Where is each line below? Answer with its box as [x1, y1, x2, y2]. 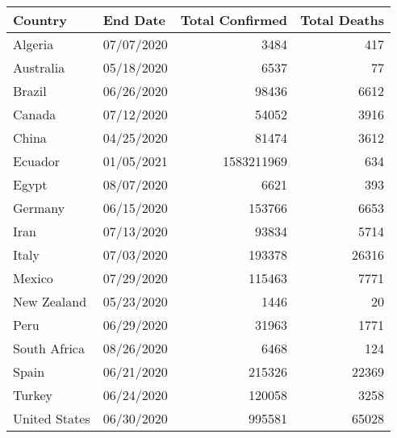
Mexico [13, 269, 53, 287]
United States [13, 409, 90, 428]
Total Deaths [299, 10, 384, 29]
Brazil [13, 81, 47, 100]
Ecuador [13, 152, 61, 170]
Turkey [13, 386, 52, 404]
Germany [13, 198, 65, 217]
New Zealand [13, 292, 87, 311]
